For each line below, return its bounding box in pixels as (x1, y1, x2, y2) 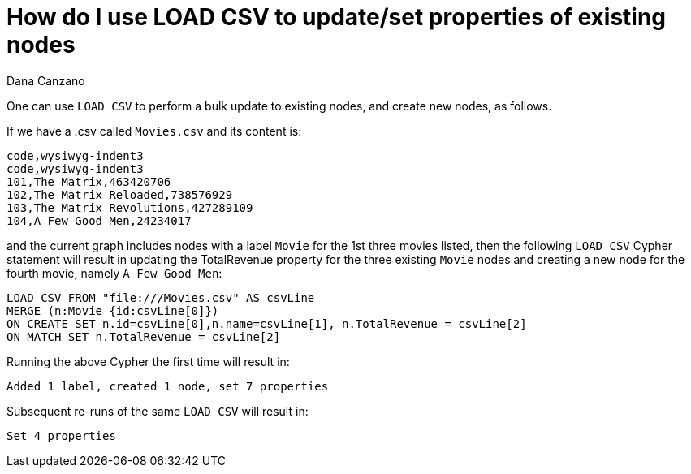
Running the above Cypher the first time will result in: (6, 354, 290, 368)
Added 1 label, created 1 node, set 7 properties (6, 379, 329, 393)
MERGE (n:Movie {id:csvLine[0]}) (6, 304, 219, 317)
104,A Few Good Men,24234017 (6, 213, 192, 227)
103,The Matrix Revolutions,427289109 (6, 200, 253, 214)
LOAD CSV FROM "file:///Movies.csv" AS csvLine (6, 291, 315, 304)
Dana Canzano (6, 73, 85, 88)
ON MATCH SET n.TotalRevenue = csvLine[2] (6, 330, 281, 343)
